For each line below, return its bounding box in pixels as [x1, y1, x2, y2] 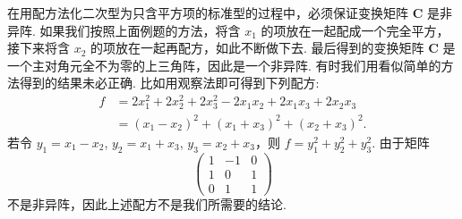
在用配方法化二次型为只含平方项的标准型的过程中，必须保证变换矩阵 [7, 4, 408, 21]
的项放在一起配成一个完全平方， [261, 21, 449, 39]
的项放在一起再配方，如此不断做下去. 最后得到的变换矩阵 [90, 38, 424, 57]
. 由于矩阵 [372, 132, 430, 151]
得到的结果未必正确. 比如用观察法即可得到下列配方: [19, 73, 320, 92]
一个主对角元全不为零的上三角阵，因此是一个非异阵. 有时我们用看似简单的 [7, 55, 441, 74]
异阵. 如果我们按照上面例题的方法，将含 [7, 21, 241, 39]
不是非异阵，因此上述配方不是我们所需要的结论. [7, 194, 287, 213]
